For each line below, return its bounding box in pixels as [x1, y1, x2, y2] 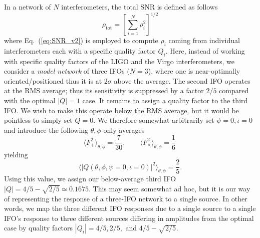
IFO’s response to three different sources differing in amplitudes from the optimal [4, 212, 254, 223]
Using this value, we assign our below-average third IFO [4, 173, 176, 184]
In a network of [4, 2, 51, 12]
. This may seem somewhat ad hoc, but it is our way [88, 183, 250, 193]
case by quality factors [4, 222, 73, 233]
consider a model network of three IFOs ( [4, 66, 130, 76]
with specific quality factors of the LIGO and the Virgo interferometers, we [4, 56, 234, 66]
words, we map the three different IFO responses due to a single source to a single [4, 203, 256, 213]
